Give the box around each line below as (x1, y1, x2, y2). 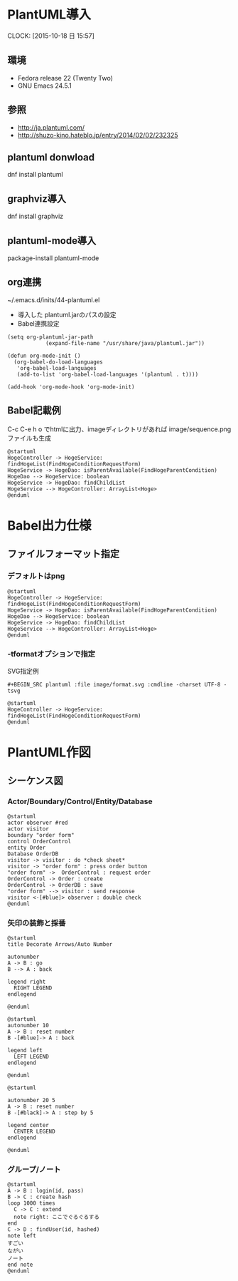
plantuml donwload (7, 151, 95, 163)
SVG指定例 (7, 667, 39, 675)
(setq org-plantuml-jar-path (7, 333, 94, 341)
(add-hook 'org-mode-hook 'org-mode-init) (7, 383, 135, 391)
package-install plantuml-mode (7, 254, 99, 262)
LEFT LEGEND (13, 1053, 50, 1060)
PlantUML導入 (7, 6, 92, 23)
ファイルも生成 (7, 433, 51, 442)
